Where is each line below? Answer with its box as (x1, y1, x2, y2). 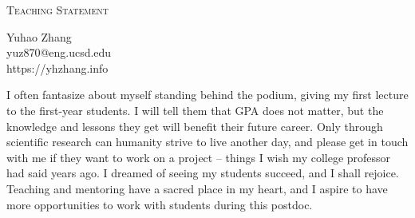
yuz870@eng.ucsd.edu (6, 44, 112, 61)
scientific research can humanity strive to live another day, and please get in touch (6, 133, 409, 150)
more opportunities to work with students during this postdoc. (6, 196, 313, 212)
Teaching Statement (6, 2, 109, 18)
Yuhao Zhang (6, 28, 72, 45)
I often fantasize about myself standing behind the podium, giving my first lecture (6, 86, 409, 103)
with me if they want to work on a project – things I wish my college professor (6, 149, 391, 165)
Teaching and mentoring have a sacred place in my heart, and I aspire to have (6, 180, 388, 196)
